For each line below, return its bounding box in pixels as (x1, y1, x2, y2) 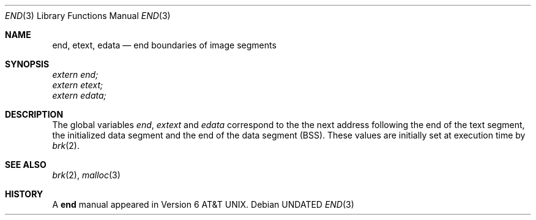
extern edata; (52, 90, 106, 101)
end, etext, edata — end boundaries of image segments (52, 40, 277, 50)
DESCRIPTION (5, 109, 64, 119)
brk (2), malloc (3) (52, 170, 121, 180)
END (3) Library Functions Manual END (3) (5, 10, 171, 21)
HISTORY (5, 189, 43, 199)
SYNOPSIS (5, 59, 50, 69)
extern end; (52, 69, 99, 80)
